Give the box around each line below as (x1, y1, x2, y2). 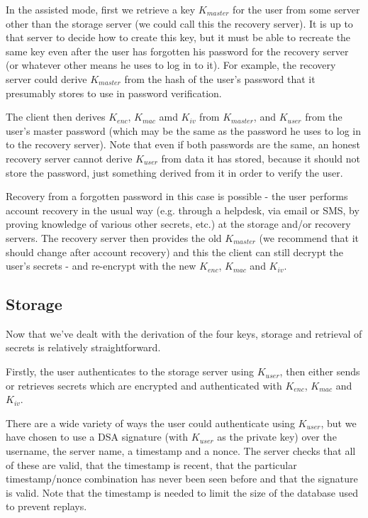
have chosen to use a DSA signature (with (6, 429, 189, 444)
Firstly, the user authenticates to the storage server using (6, 364, 255, 379)
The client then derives (6, 109, 106, 124)
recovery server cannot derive (6, 150, 133, 165)
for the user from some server (233, 2, 360, 16)
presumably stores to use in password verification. (6, 85, 222, 100)
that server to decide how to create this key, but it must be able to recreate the (6, 30, 351, 45)
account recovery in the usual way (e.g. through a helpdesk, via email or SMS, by (6, 202, 359, 217)
